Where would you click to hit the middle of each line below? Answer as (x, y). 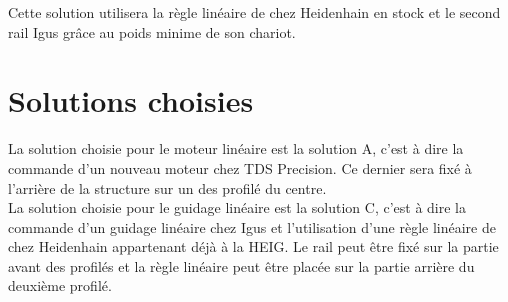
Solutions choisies (131, 100)
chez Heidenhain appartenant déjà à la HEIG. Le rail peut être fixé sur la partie (253, 246)
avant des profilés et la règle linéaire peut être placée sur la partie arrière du (241, 265)
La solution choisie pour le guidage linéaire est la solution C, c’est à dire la (237, 207)
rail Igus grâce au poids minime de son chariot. (152, 31)
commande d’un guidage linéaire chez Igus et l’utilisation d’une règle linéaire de (252, 226)
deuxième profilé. (60, 285)
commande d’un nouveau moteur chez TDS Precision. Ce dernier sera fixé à (240, 167)
